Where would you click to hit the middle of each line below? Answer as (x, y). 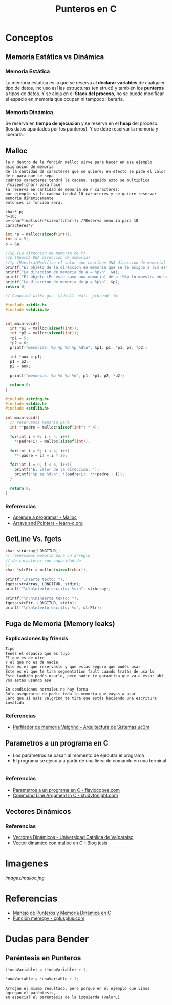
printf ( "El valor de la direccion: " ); (57, 470)
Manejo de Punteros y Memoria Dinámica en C (62, 913)
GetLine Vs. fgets (33, 539)
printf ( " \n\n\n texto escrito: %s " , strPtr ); (53, 608)
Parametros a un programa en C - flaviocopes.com (66, 790)
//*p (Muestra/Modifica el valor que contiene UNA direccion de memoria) (86, 263)
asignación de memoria (29, 167)
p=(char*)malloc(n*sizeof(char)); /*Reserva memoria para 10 (72, 221)
